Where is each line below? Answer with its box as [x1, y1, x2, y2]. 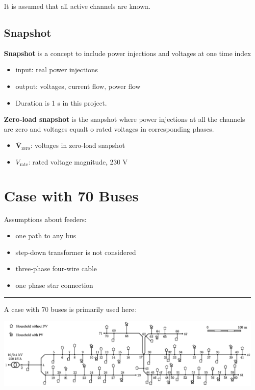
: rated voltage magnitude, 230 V [28, 156, 128, 167]
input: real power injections [15, 64, 98, 75]
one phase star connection [15, 280, 93, 290]
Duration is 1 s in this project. [15, 97, 107, 108]
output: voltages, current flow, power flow [15, 81, 141, 91]
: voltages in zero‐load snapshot [30, 140, 125, 150]
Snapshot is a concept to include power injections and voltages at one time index [4, 48, 251, 58]
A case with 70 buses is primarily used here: [4, 304, 136, 314]
